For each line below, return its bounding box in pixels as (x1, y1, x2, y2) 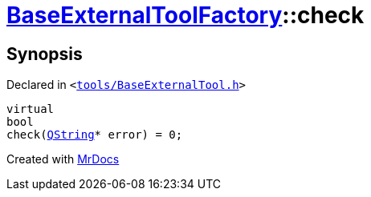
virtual (6, 103, 55, 116)
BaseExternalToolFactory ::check (6, 2, 365, 29)
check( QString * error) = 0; (6, 128, 183, 142)
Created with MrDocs (6, 152, 120, 167)
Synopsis (6, 43, 83, 64)
